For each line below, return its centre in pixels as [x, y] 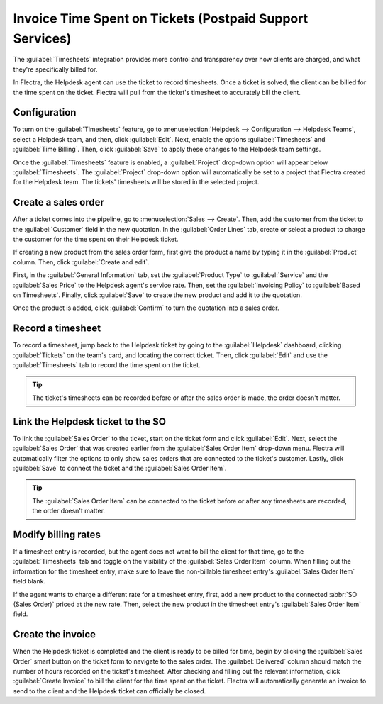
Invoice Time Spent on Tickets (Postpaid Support [161, 18]
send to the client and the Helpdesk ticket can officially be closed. [110, 691]
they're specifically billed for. [55, 69]
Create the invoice [54, 635]
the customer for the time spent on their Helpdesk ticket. [96, 239]
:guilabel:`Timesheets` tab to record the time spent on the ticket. [107, 365]
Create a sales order [59, 202]
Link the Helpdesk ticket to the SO [90, 421]
